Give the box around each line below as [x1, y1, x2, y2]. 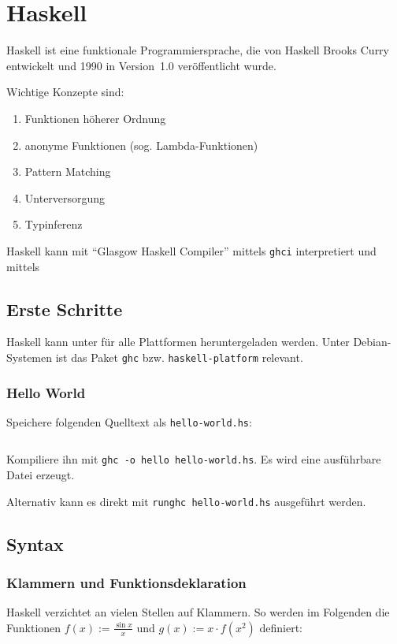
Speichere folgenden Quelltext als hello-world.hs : [6, 413, 252, 430]
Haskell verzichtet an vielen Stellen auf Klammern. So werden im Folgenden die [6, 604, 390, 620]
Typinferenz [24, 216, 83, 233]
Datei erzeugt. [6, 467, 75, 483]
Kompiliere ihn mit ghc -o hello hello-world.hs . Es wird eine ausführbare [6, 451, 381, 467]
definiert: [259, 619, 303, 635]
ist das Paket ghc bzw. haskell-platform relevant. [55, 348, 303, 365]
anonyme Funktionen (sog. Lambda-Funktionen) [24, 136, 258, 153]
